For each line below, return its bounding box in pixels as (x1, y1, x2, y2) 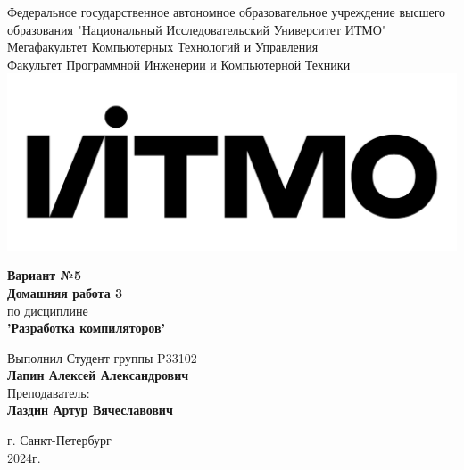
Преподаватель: (7, 383, 90, 401)
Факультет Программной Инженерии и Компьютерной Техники (7, 54, 351, 73)
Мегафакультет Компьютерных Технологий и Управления (7, 37, 319, 56)
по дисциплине (7, 301, 88, 319)
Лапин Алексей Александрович (7, 366, 189, 384)
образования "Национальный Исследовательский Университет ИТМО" (7, 20, 387, 38)
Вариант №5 (7, 266, 81, 284)
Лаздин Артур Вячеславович (7, 400, 173, 419)
